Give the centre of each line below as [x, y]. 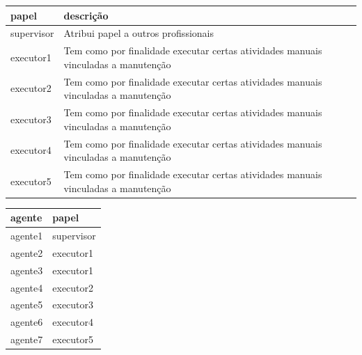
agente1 [27, 235]
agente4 [27, 287]
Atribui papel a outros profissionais [139, 33]
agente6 [27, 322]
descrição [86, 15]
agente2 [27, 252]
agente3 [27, 270]
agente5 [27, 305]
